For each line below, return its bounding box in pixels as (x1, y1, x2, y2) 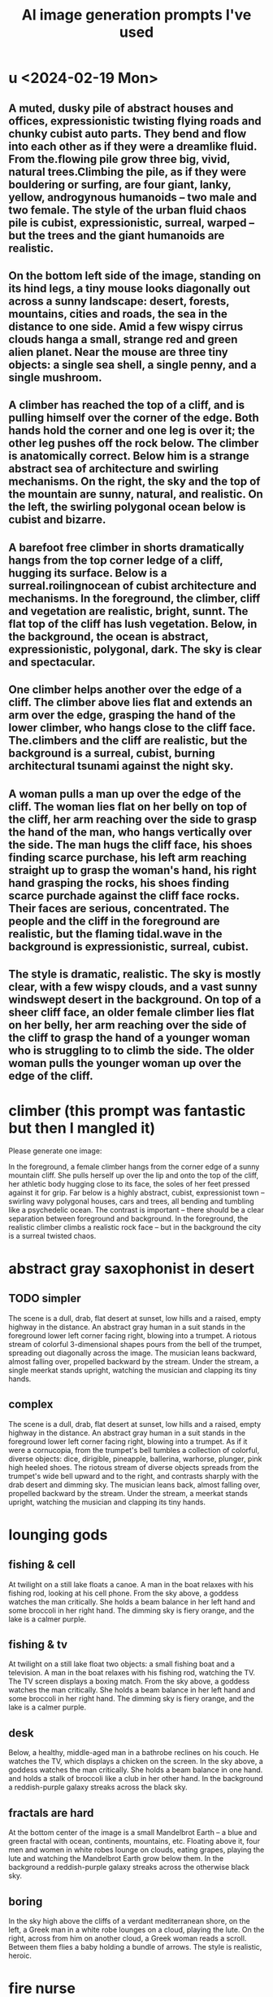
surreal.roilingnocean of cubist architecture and (8, 578, 258, 592)
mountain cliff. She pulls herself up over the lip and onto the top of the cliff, (8, 1170, 259, 1180)
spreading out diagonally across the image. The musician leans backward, (8, 1348, 258, 1358)
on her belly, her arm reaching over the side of (8, 1018, 247, 1032)
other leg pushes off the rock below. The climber (8, 437, 259, 450)
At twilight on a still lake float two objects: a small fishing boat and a (8, 1659, 236, 1669)
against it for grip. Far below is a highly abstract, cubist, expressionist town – (8, 1187, 265, 1197)
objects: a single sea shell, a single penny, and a (8, 358, 258, 371)
